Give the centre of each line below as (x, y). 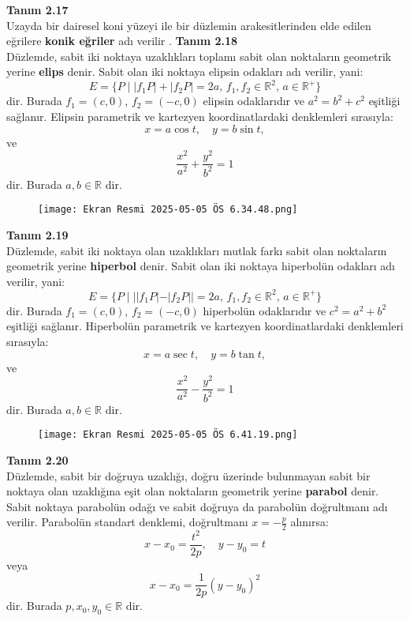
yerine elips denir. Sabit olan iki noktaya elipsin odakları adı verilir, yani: (185, 72)
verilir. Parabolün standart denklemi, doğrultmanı (127, 522)
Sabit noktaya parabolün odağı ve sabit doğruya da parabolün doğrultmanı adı (197, 506)
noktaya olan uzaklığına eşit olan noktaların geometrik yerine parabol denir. (193, 491)
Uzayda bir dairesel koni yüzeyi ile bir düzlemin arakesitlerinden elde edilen (189, 25)
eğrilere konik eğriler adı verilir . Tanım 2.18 (122, 41)
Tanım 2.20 (37, 459)
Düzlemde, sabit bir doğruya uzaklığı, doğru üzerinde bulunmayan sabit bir (188, 475)
